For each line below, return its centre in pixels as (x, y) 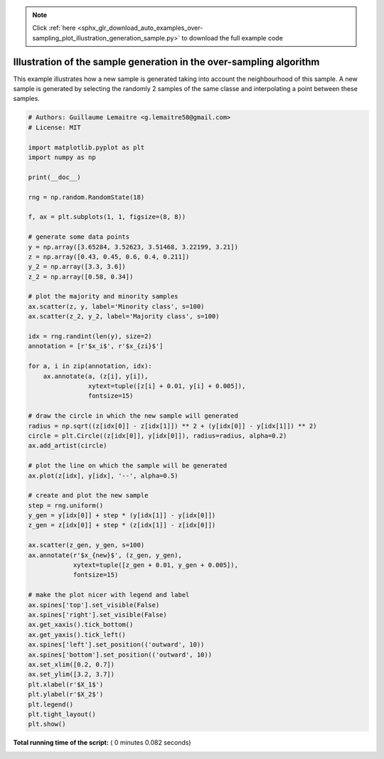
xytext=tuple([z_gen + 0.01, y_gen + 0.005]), (155, 565)
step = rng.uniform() (66, 505)
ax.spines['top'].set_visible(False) (94, 605)
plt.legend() (51, 704)
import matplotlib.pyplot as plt (86, 147)
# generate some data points (79, 237)
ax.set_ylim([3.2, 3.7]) (71, 674)
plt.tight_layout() (62, 714)
